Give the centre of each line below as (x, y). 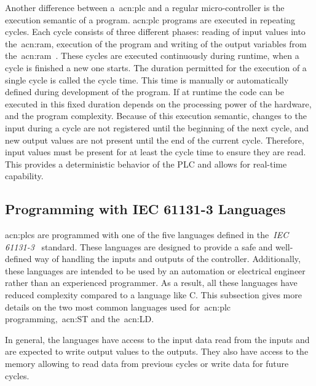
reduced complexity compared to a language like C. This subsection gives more (153, 295)
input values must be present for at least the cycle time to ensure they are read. (156, 152)
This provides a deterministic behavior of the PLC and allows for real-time (146, 164)
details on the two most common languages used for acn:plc (118, 307)
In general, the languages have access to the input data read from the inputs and (157, 339)
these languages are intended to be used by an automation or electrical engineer (155, 270)
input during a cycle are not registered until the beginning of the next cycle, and (157, 127)
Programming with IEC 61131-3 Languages (145, 209)
